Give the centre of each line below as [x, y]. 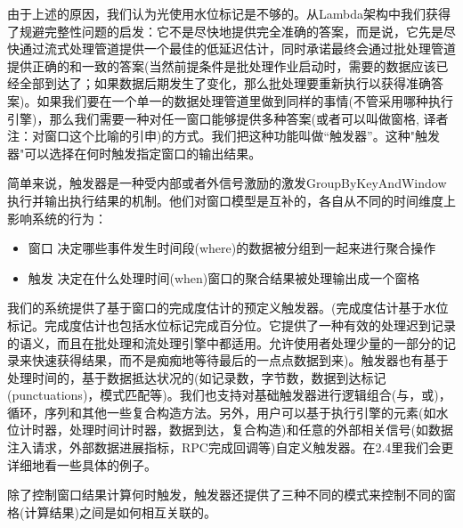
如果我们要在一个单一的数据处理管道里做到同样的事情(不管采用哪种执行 [245, 100]
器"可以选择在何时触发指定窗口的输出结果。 [134, 153]
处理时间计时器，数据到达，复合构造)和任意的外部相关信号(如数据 [261, 430]
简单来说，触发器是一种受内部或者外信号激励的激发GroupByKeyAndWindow [227, 183]
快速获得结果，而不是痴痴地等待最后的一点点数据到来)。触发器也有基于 [240, 360]
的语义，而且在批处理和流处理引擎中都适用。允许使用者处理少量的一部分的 [225, 342]
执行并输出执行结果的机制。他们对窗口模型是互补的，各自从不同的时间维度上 [231, 200]
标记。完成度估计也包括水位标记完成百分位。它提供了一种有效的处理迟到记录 [231, 325]
